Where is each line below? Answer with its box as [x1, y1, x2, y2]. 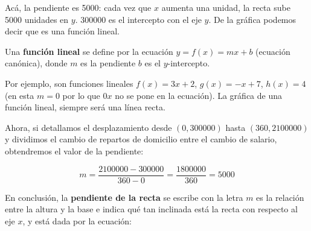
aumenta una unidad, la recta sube [161, 1, 290, 13]
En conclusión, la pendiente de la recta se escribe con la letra [5, 191, 243, 203]
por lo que [62, 89, 100, 101]
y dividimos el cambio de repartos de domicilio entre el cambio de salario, [5, 133, 277, 145]
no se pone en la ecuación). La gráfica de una [115, 89, 282, 101]
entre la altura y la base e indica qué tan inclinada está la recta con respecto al [5, 203, 298, 215]
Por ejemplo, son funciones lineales [5, 77, 133, 89]
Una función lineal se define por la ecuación [5, 45, 173, 57]
